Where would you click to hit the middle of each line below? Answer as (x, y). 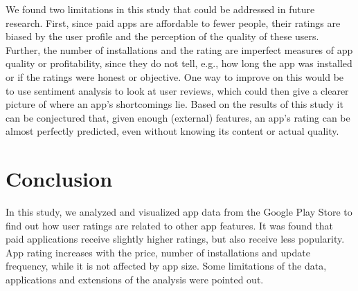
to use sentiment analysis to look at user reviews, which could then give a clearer (177, 90)
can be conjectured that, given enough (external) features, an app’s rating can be (178, 117)
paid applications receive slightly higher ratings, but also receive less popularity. (175, 239)
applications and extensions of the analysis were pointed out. (135, 280)
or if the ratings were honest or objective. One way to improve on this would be (175, 76)
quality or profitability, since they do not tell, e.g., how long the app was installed (179, 63)
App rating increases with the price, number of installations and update (158, 252)
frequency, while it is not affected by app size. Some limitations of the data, (166, 266)
